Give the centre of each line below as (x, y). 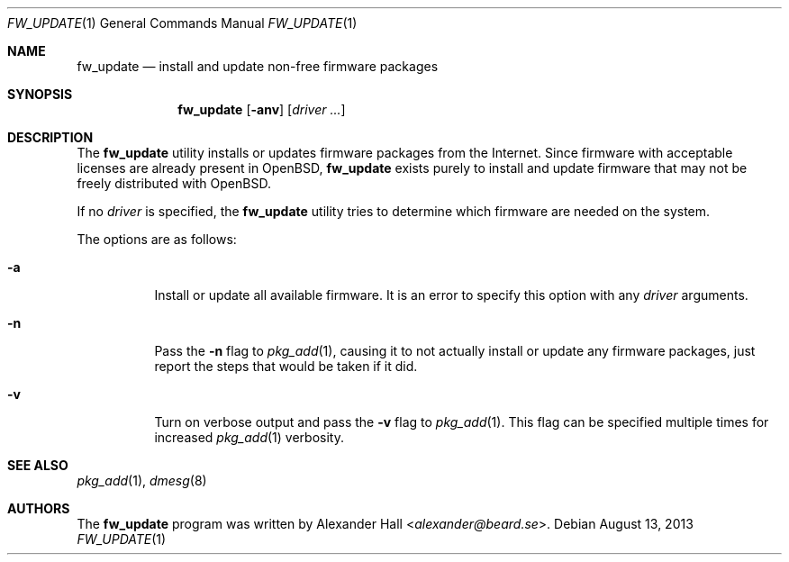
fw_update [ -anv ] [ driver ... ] (262, 109)
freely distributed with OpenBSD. (174, 183)
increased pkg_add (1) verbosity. (249, 437)
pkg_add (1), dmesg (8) (142, 480)
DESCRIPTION (50, 137)
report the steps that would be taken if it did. (286, 366)
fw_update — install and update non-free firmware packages (258, 66)
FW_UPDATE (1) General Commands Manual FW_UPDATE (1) (182, 23)
